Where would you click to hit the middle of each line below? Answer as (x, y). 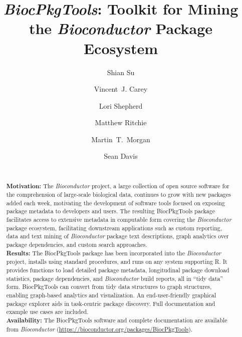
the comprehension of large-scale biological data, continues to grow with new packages (119, 195)
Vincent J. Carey (121, 89)
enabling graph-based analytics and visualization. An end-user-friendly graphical (111, 295)
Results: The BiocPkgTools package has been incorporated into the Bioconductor (114, 253)
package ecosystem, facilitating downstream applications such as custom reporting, (114, 228)
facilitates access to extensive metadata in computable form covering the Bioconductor (119, 220)
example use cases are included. (47, 312)
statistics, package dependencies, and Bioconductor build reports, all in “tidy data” (114, 278)
